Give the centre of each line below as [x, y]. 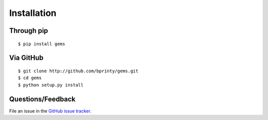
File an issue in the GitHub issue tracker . [50, 111]
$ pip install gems [42, 44]
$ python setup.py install [51, 85]
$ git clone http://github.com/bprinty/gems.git [78, 71]
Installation [33, 13]
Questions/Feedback [42, 99]
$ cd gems [30, 78]
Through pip [29, 31]
